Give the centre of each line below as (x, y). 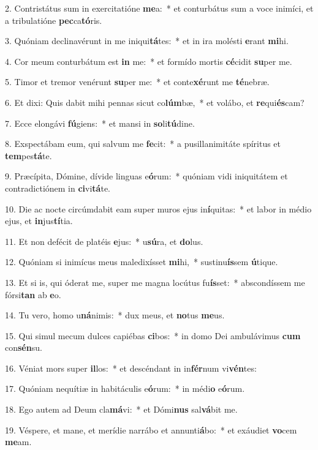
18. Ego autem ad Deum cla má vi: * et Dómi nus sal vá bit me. (121, 409)
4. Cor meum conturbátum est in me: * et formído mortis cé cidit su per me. (149, 61)
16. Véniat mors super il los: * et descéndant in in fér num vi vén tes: (131, 368)
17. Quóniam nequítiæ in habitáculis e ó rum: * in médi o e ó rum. (125, 388)
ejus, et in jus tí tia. (39, 221)
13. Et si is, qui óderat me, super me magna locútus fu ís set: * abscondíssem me (155, 282)
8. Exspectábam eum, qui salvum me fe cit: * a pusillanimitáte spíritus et (143, 144)
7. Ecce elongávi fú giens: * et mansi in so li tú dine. (100, 123)
